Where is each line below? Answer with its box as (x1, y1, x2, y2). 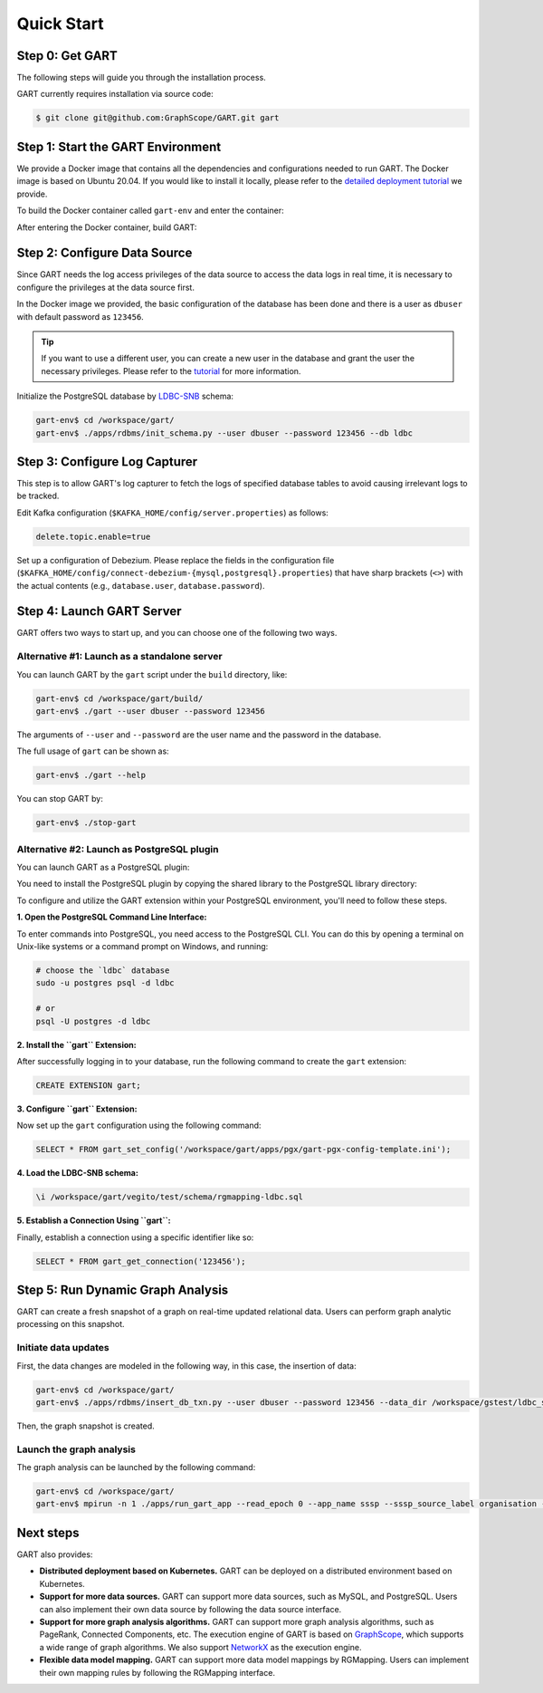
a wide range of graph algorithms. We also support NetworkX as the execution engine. (39, 1641, 362, 1652)
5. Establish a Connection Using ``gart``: (16, 1215, 171, 1226)
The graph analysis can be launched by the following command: (16, 1462, 256, 1473)
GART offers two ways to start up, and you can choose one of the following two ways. (16, 628, 338, 639)
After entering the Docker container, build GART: (16, 222, 197, 233)
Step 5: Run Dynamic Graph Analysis (16, 1282, 229, 1297)
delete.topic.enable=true (35, 531, 151, 542)
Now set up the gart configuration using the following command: (16, 1120, 262, 1131)
